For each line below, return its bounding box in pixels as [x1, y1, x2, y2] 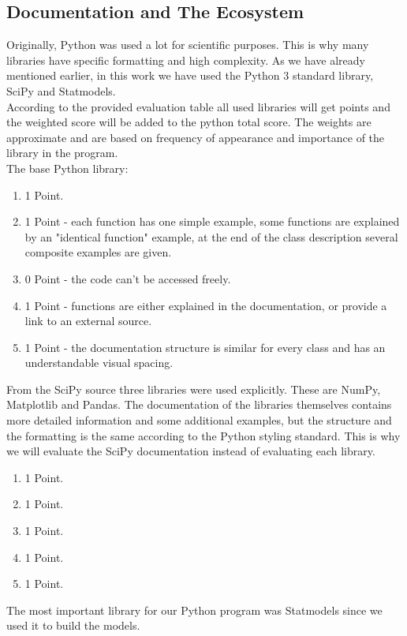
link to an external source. [24, 312, 152, 329]
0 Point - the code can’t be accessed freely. [24, 270, 231, 286]
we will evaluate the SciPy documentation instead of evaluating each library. [6, 443, 375, 459]
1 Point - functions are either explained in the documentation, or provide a [24, 297, 387, 313]
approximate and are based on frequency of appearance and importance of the [6, 129, 385, 145]
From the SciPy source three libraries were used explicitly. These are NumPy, [6, 380, 381, 397]
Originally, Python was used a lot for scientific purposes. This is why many [6, 36, 369, 53]
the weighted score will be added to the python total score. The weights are [6, 114, 372, 130]
